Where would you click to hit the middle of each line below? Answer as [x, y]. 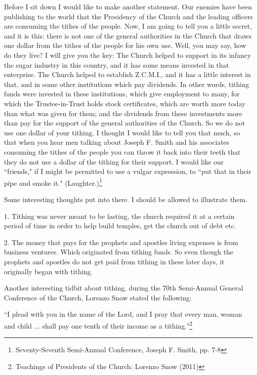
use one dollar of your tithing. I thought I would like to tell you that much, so [122, 132]
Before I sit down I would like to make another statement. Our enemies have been [128, 6]
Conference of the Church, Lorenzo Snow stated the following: [98, 297]
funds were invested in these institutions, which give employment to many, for [122, 94]
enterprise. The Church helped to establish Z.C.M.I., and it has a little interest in [128, 74]
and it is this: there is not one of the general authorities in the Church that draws [128, 35]
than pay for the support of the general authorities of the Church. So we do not [125, 123]
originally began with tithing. [48, 271]
